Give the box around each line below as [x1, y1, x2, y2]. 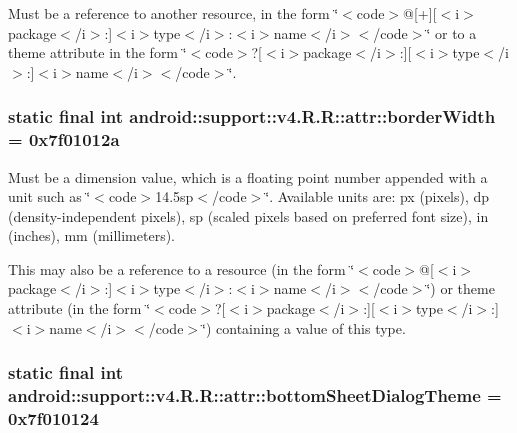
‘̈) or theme [426, 278, 495, 299]
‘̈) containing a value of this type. [202, 317, 406, 338]
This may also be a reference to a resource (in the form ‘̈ [8, 258, 355, 279]
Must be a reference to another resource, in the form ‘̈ [8, 3, 339, 23]
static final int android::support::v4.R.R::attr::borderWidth [8, 104, 496, 129]
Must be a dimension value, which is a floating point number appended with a [8, 166, 488, 187]
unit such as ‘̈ [8, 186, 91, 207]
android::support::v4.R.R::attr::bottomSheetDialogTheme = [8, 383, 502, 408]
